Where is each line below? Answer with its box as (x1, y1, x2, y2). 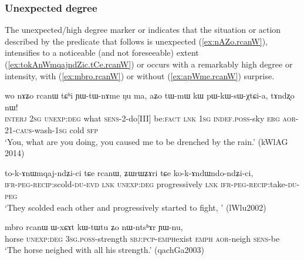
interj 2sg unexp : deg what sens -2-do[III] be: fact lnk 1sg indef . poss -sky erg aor (5, 112, 296, 124)
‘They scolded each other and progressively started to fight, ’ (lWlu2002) (5, 201, 266, 213)
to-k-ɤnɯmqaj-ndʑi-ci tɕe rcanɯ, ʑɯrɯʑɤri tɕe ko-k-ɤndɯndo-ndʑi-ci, (5, 166, 254, 178)
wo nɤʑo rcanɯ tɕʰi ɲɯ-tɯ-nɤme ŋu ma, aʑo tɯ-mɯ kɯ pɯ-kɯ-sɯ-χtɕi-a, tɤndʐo (5, 89, 295, 102)
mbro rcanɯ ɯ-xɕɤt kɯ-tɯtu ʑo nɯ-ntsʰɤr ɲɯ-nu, (5, 221, 183, 233)
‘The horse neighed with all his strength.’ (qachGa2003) (5, 244, 204, 256)
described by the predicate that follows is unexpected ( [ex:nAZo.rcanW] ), (5, 35, 268, 47)
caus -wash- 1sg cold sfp (15, 123, 99, 136)
